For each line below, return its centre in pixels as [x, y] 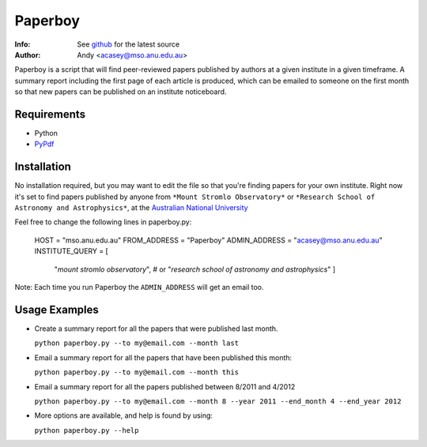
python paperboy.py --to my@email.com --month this [137, 372]
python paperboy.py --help [87, 430]
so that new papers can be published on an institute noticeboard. [121, 92]
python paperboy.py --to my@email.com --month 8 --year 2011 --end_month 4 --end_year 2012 [218, 401]
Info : [23, 44]
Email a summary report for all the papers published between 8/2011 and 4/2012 [165, 386]
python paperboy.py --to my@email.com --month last [137, 343]
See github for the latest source [128, 44]
